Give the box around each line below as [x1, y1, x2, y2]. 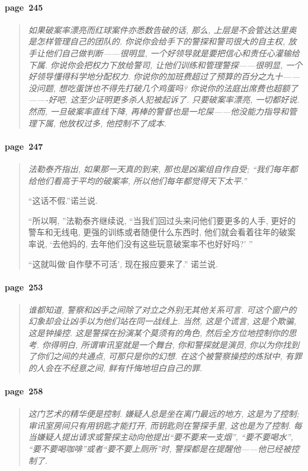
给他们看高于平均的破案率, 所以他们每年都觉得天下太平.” [28, 174, 247, 186]
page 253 [5, 280, 43, 293]
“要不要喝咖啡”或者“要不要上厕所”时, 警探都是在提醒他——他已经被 [28, 442, 291, 455]
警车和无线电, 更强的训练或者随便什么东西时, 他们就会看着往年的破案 [28, 226, 296, 238]
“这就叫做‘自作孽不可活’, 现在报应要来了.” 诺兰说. [28, 257, 218, 270]
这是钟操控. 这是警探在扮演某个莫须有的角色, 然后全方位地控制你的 [28, 327, 288, 339]
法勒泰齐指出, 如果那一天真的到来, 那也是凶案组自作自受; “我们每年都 [28, 162, 298, 175]
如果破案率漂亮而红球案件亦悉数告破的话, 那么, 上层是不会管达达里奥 [28, 23, 297, 36]
